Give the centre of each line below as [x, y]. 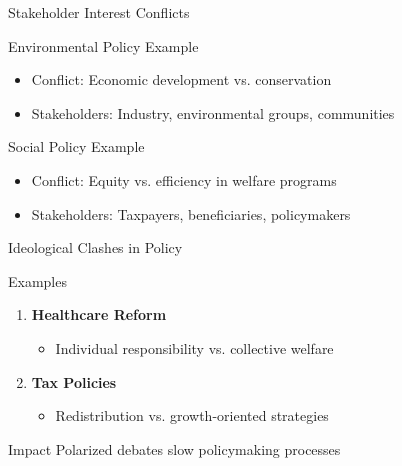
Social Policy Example [76, 146]
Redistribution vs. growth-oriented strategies [192, 415]
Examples [37, 280]
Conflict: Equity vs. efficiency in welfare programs [184, 179]
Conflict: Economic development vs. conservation [181, 79]
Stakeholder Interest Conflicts [99, 12]
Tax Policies [74, 381]
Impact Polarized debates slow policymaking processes [174, 448]
